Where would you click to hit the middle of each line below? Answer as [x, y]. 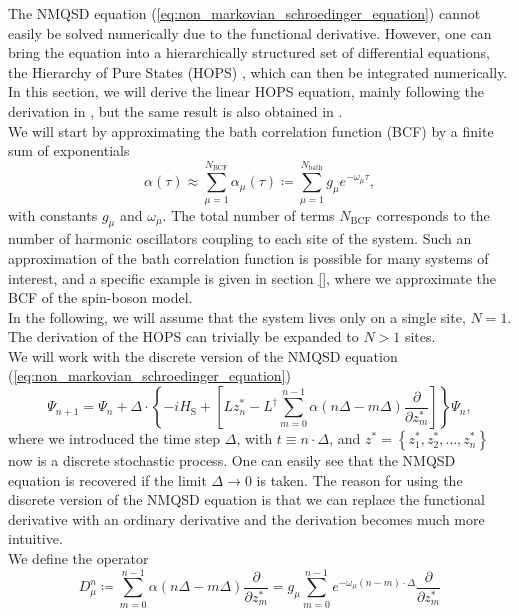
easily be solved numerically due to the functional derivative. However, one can [250, 32]
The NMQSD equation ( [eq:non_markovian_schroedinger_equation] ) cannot [244, 13]
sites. [420, 336]
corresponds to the [433, 214]
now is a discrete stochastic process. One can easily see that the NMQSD [232, 460]
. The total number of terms [248, 214]
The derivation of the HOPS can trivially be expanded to [183, 336]
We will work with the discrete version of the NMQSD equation [203, 355]
